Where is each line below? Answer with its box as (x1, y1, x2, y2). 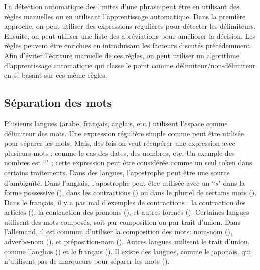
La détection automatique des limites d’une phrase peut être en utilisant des (4, 1, 239, 11)
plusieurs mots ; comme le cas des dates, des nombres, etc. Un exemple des (4, 147, 235, 158)
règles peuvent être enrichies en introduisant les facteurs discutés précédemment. (4, 40, 252, 51)
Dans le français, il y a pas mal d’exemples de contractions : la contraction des (4, 197, 246, 207)
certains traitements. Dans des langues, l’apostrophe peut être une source (4, 167, 230, 177)
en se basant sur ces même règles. (4, 70, 107, 80)
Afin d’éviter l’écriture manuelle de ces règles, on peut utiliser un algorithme (4, 50, 239, 60)
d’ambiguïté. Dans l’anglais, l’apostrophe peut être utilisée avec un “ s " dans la (4, 177, 245, 188)
